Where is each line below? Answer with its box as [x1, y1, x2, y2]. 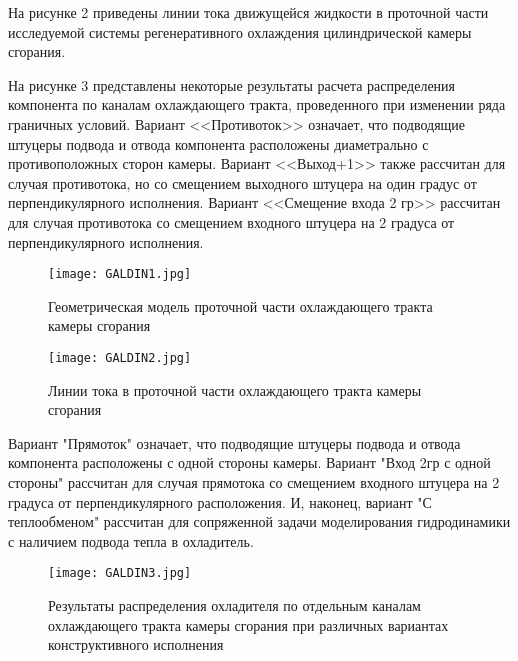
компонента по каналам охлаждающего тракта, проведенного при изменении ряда [8, 94, 506, 115]
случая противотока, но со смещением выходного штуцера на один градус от [8, 172, 477, 193]
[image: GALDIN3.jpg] [48, 566, 192, 581]
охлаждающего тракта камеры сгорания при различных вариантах [48, 614, 449, 635]
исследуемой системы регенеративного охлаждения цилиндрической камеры [8, 21, 472, 42]
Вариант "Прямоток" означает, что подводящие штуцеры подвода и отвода [8, 432, 461, 453]
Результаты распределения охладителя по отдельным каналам [48, 595, 421, 616]
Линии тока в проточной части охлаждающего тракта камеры [48, 379, 422, 400]
